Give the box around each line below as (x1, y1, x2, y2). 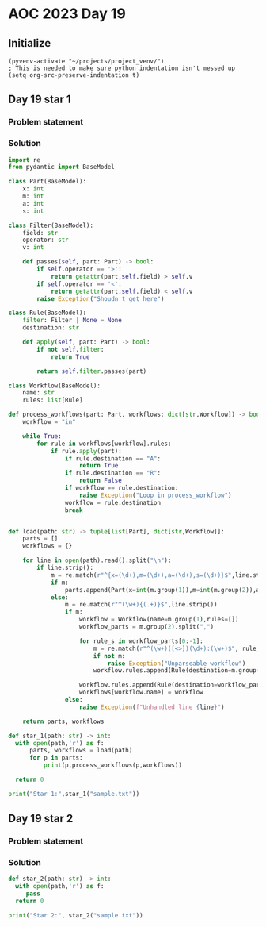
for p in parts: (28, 754, 83, 762)
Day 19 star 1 (8, 93, 71, 106)
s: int (22, 207, 44, 215)
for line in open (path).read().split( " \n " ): (22, 556, 172, 564)
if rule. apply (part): (50, 447, 123, 455)
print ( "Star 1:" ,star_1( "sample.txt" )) (8, 790, 140, 798)
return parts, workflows (22, 717, 104, 725)
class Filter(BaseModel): (8, 221, 93, 229)
